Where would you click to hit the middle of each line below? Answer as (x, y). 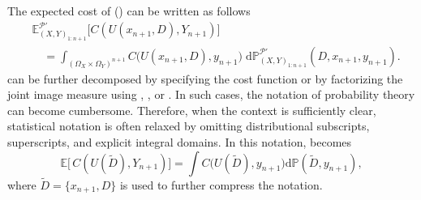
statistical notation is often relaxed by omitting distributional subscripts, (189, 126)
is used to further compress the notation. (221, 184)
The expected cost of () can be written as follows (129, 11)
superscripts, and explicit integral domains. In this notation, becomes (180, 142)
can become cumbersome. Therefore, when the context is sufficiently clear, (192, 110)
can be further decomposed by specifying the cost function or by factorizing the (205, 78)
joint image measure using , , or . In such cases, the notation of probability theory (211, 94)
